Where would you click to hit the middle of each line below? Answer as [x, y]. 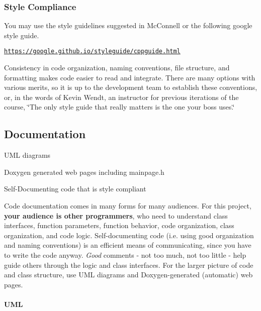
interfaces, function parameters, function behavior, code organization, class [119, 225]
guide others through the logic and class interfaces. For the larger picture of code [129, 265]
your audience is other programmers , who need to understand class [116, 215]
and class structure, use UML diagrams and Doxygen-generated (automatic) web [128, 275]
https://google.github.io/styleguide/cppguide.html [92, 51]
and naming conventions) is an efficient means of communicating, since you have [128, 245]
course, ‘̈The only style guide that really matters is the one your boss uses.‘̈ [119, 107]
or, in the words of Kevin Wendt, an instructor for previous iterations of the [121, 97]
